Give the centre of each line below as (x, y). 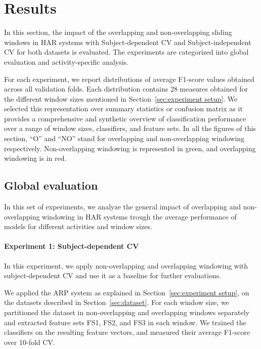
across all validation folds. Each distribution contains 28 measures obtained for (126, 89)
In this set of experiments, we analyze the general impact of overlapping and (123, 207)
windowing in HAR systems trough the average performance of (139, 216)
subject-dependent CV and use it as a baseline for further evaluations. (113, 275)
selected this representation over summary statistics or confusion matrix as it (123, 108)
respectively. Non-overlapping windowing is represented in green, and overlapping (130, 148)
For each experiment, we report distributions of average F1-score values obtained (129, 79)
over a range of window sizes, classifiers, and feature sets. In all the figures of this (130, 128)
